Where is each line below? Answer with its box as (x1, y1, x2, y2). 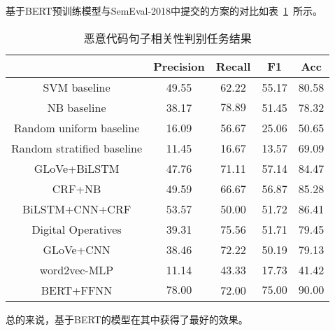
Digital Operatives (31, 220, 122, 237)
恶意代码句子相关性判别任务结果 (83, 29, 252, 46)
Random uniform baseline (13, 119, 140, 136)
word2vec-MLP (39, 261, 114, 278)
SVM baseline (43, 78, 111, 95)
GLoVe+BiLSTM (34, 160, 120, 176)
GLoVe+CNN (43, 241, 111, 258)
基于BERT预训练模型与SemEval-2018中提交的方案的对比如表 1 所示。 (6, 3, 323, 17)
